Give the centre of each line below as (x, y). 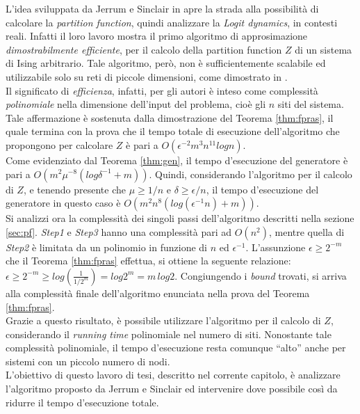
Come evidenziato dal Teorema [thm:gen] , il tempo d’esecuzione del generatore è (177, 160)
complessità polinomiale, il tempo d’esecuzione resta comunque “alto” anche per (176, 348)
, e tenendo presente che (74, 189)
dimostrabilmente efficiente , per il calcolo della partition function (144, 49)
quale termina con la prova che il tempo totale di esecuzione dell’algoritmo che (173, 131)
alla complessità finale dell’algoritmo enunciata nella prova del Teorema (158, 293)
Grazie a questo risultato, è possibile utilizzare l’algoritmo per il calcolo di (163, 320)
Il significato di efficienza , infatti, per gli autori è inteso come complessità (162, 90)
